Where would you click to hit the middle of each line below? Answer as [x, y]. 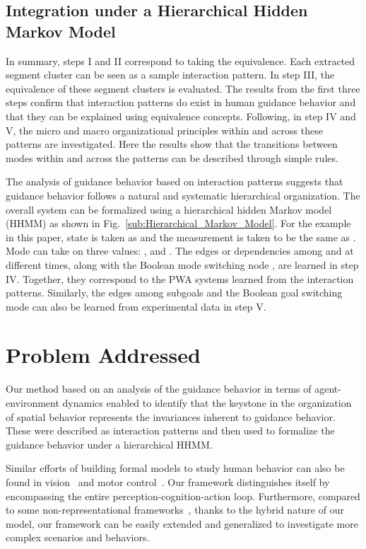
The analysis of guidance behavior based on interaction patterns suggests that [175, 181]
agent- [328, 389]
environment [33, 403]
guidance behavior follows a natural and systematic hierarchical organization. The [183, 195]
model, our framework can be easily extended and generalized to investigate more [182, 523]
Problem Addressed [103, 355]
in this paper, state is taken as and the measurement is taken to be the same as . [181, 237]
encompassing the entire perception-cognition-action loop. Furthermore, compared [183, 496]
